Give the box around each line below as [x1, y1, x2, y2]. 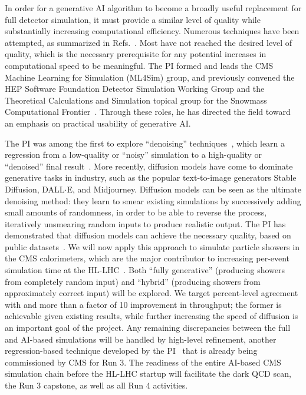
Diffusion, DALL [5, 182, 65, 195]
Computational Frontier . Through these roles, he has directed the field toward [5, 105, 291, 118]
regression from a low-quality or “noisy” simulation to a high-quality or [5, 148, 262, 161]
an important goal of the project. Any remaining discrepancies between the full [5, 321, 291, 334]
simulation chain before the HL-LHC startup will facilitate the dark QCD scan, [5, 367, 291, 380]
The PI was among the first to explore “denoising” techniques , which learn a [5, 137, 285, 149]
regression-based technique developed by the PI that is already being [5, 344, 258, 357]
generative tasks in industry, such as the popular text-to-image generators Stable [5, 171, 297, 184]
